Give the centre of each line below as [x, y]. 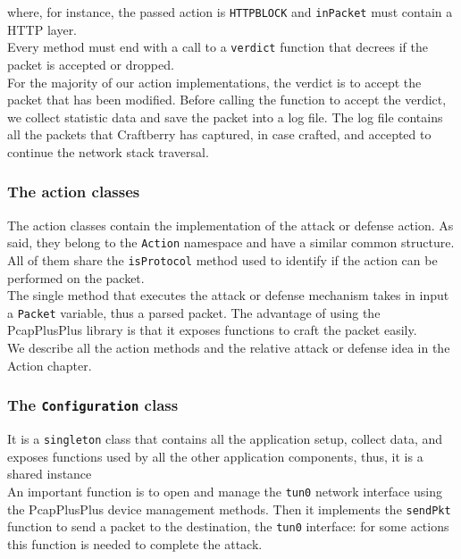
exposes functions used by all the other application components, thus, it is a [215, 456]
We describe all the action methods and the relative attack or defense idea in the [229, 348]
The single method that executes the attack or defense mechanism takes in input [228, 295]
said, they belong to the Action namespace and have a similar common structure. [231, 242]
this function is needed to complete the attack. [135, 543]
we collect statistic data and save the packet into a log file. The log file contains [225, 117]
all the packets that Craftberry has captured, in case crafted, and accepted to [219, 134]
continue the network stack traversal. [108, 151]
